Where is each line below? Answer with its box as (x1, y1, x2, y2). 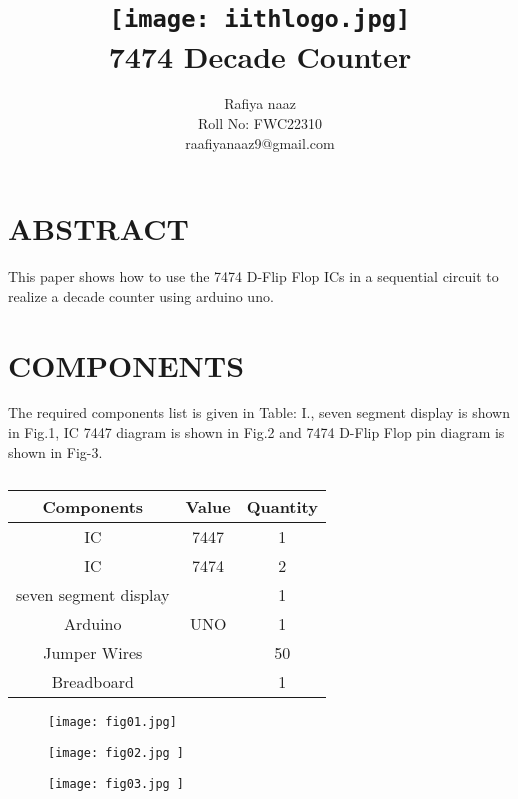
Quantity (246, 495, 318, 519)
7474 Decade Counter (108, 35, 412, 76)
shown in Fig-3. (8, 441, 103, 462)
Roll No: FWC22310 (197, 113, 323, 134)
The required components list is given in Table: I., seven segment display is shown (8, 402, 510, 423)
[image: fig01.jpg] (48, 715, 177, 730)
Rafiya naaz (224, 93, 296, 114)
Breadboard (51, 670, 134, 694)
